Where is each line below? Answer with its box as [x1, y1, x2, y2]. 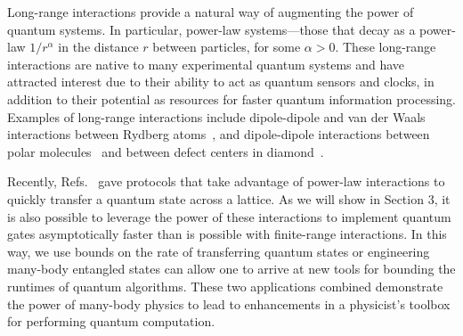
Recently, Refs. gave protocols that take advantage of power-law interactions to [7, 172, 445, 191]
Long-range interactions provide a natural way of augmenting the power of [7, 3, 414, 20]
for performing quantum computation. [7, 312, 215, 331]
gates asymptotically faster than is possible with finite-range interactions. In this [7, 225, 447, 243]
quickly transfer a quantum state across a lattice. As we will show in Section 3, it [7, 189, 451, 208]
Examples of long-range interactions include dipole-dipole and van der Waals [7, 107, 426, 126]
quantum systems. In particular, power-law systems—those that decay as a [7, 20, 416, 38]
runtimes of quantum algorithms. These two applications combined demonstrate [7, 276, 443, 295]
